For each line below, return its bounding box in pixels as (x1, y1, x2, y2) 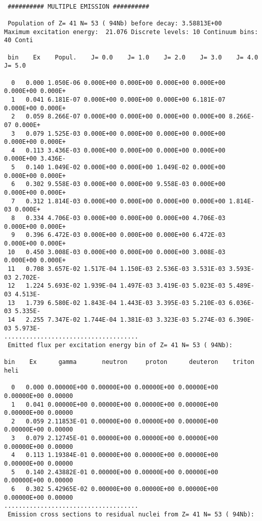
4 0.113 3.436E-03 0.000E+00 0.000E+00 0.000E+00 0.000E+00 (11, 146, 226, 154)
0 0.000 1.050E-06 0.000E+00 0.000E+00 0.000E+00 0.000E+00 (11, 79, 226, 86)
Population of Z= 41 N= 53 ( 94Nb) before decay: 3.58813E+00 (8, 19, 222, 27)
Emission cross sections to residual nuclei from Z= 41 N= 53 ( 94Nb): (8, 511, 254, 518)
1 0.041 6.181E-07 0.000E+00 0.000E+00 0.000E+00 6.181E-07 (11, 96, 226, 103)
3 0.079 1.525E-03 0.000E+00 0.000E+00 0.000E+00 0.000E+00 (11, 130, 226, 137)
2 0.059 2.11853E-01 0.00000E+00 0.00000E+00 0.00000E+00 (11, 417, 218, 425)
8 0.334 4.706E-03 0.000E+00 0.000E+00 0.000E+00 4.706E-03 (11, 214, 226, 222)
